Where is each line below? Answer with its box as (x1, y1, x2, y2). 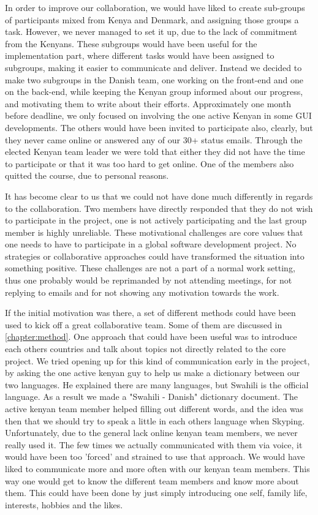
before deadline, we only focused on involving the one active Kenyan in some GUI (5, 109, 312, 122)
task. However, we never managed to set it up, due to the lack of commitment (5, 25, 298, 38)
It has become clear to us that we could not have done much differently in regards (5, 189, 313, 202)
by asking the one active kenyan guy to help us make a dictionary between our (5, 366, 300, 379)
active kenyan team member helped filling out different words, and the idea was (5, 402, 304, 415)
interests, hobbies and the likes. (5, 498, 123, 511)
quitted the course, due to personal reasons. (5, 169, 169, 182)
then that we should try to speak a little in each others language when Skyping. (5, 414, 305, 427)
